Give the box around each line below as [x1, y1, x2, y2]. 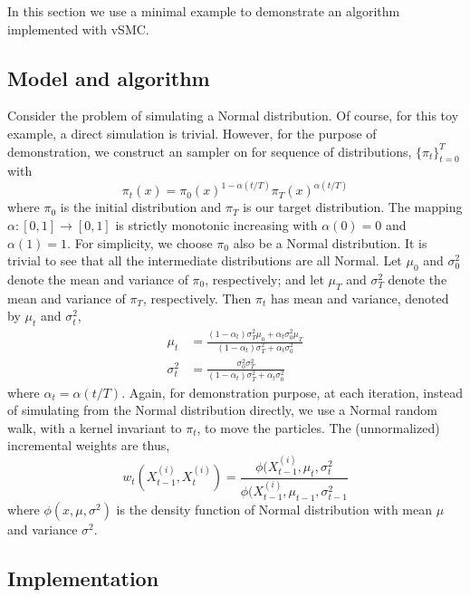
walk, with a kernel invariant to [7, 418, 182, 437]
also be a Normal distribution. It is [233, 233, 427, 252]
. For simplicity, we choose [67, 233, 213, 252]
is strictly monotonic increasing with [115, 216, 318, 234]
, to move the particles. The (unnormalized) [197, 418, 440, 437]
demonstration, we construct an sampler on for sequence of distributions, [7, 141, 412, 160]
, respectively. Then [142, 288, 252, 307]
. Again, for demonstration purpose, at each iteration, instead [121, 382, 463, 401]
